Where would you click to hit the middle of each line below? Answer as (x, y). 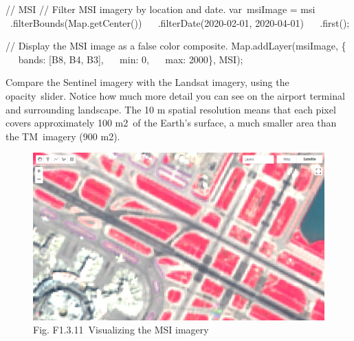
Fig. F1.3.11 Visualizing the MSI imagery (121, 330)
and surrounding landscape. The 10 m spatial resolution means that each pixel (171, 109)
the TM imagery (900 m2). (63, 136)
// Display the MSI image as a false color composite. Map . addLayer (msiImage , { (176, 46)
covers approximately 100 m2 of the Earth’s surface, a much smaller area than (171, 123)
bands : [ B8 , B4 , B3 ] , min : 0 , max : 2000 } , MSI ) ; (131, 59)
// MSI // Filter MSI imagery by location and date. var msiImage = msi (161, 9)
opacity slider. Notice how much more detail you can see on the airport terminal (175, 95)
